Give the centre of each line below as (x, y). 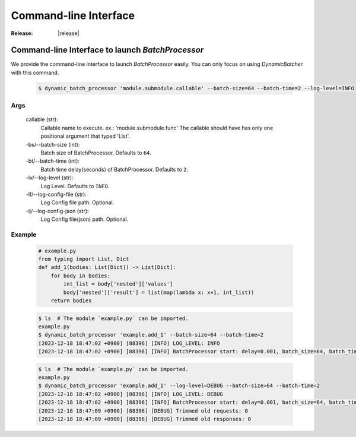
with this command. (35, 72)
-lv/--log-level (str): (50, 178)
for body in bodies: (81, 275)
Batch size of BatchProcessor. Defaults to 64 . (96, 153)
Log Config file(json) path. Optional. (85, 219)
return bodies (71, 300)
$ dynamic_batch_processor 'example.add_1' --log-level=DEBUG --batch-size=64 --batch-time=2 (179, 386)
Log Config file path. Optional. (77, 202)
